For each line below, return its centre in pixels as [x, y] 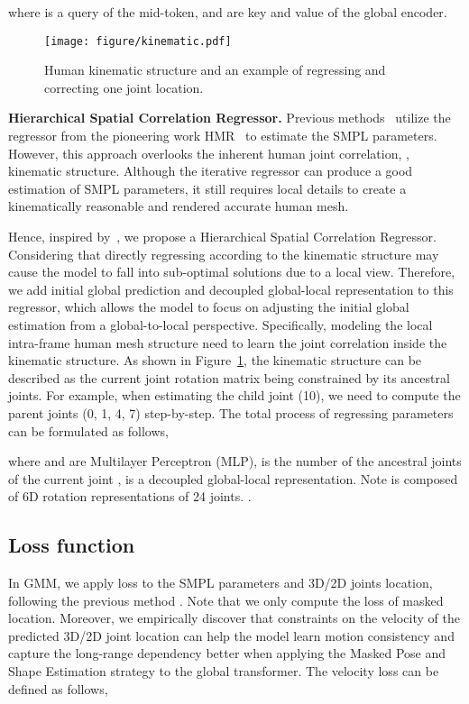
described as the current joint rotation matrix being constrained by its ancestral [229, 377]
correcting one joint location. [124, 87]
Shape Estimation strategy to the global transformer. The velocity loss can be [224, 671]
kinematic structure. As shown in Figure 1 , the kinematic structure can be [215, 360]
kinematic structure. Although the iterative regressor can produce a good [211, 171]
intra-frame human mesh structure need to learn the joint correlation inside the [228, 342]
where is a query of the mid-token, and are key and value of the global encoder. [228, 12]
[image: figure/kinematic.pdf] [138, 41]
